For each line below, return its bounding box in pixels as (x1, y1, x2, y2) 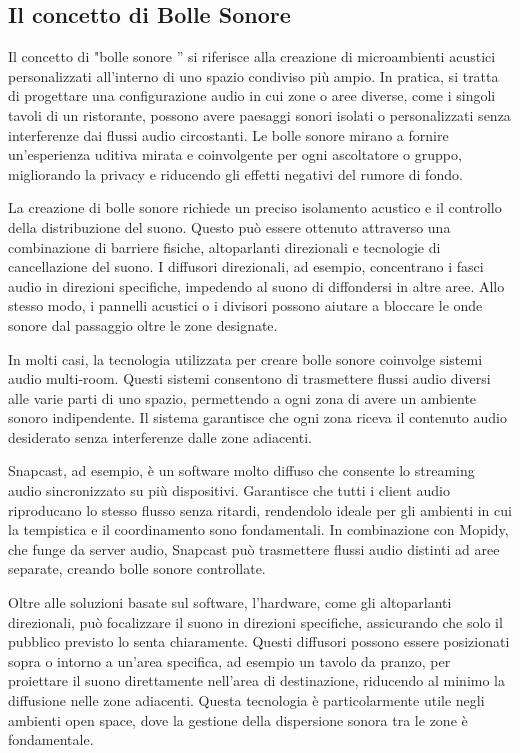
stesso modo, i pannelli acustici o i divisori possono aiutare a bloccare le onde (8, 295, 483, 316)
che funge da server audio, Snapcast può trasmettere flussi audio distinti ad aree (8, 538, 500, 559)
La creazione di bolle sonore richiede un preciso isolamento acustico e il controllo (8, 197, 502, 218)
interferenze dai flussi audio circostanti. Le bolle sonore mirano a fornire (8, 124, 449, 145)
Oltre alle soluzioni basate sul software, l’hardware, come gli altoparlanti (8, 592, 452, 613)
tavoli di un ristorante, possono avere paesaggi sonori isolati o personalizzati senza (8, 104, 511, 125)
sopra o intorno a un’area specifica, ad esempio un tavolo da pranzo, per (8, 650, 451, 671)
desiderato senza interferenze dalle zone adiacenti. (8, 426, 312, 447)
